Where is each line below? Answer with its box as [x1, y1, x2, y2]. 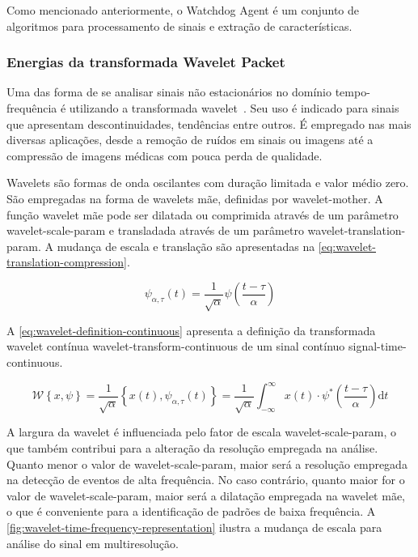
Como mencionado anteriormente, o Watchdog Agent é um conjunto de [6, 2, 360, 18]
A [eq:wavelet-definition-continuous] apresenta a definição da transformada [6, 321, 376, 338]
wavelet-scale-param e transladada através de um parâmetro [6, 222, 304, 239]
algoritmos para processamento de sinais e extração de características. [6, 17, 353, 34]
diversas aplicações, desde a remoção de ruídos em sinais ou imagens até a [6, 131, 374, 148]
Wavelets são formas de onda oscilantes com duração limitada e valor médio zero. [6, 174, 409, 191]
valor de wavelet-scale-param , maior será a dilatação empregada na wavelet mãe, [6, 487, 405, 504]
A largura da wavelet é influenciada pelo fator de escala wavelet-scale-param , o [6, 423, 397, 440]
